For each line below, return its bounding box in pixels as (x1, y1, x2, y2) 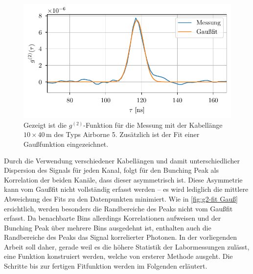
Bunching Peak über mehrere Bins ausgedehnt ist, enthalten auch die (4, 222, 211, 232)
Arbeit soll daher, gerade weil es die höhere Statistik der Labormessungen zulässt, (4, 241, 250, 251)
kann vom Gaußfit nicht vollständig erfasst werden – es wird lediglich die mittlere (4, 184, 249, 194)
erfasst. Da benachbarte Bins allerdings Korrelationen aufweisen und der (4, 213, 221, 223)
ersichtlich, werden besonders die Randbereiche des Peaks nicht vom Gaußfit (4, 203, 233, 213)
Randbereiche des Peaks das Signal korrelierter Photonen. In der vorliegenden (4, 232, 237, 242)
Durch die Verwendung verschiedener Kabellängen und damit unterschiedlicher (4, 155, 240, 165)
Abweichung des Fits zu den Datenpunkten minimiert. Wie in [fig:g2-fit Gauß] (4, 193, 238, 204)
